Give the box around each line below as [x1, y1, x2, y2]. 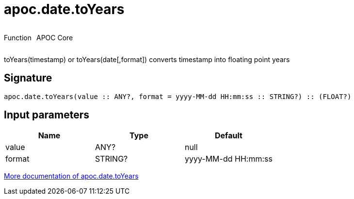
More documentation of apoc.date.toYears [4, 172, 139, 181]
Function [4, 33, 32, 42]
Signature [4, 72, 52, 84]
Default [215, 131, 242, 141]
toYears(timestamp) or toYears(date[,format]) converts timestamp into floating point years [4, 55, 290, 64]
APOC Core [36, 33, 73, 42]
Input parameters [4, 109, 90, 121]
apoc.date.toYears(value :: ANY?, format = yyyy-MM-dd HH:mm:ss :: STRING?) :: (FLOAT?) [4, 92, 352, 100]
